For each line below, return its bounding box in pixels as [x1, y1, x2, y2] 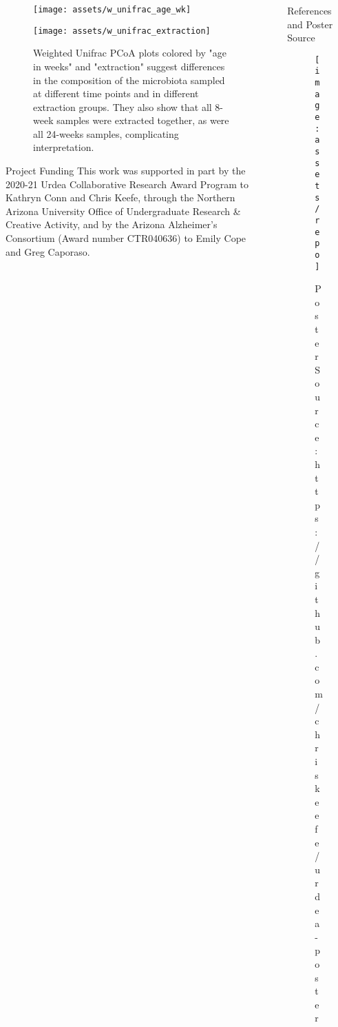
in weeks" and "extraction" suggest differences [33, 59, 225, 73]
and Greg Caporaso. [6, 244, 90, 258]
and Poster [287, 17, 333, 31]
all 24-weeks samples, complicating [33, 126, 179, 141]
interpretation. [33, 140, 94, 154]
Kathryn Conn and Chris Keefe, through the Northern [6, 190, 235, 205]
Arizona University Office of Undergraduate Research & [6, 203, 241, 218]
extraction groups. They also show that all [33, 99, 212, 114]
